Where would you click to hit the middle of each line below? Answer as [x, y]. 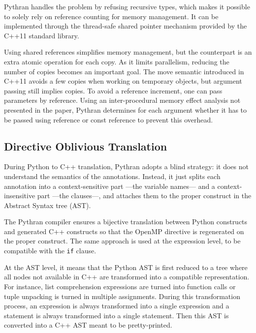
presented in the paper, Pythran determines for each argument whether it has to [126, 109]
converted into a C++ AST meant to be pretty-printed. [88, 325]
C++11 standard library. [42, 35]
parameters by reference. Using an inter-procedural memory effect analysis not [122, 100]
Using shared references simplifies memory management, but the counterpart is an [128, 52]
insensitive [20, 196]
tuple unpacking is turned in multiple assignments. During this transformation [122, 296]
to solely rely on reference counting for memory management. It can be [111, 16]
